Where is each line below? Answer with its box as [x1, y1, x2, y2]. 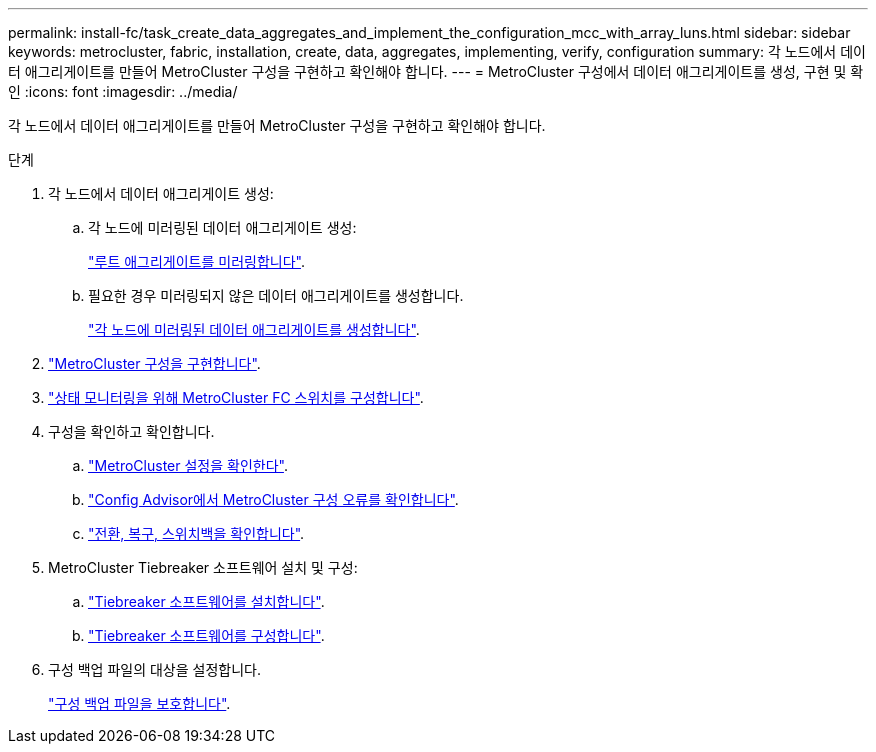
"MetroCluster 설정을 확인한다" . [88, 457, 288, 474]
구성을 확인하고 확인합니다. [48, 423, 215, 440]
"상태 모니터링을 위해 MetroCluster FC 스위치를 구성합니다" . [48, 389, 424, 406]
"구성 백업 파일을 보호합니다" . [48, 695, 231, 712]
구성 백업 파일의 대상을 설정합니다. [48, 661, 261, 678]
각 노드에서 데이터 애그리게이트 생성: [48, 185, 274, 202]
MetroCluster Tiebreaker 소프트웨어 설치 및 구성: [48, 559, 358, 576]
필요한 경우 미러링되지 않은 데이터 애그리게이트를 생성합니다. [88, 287, 464, 304]
